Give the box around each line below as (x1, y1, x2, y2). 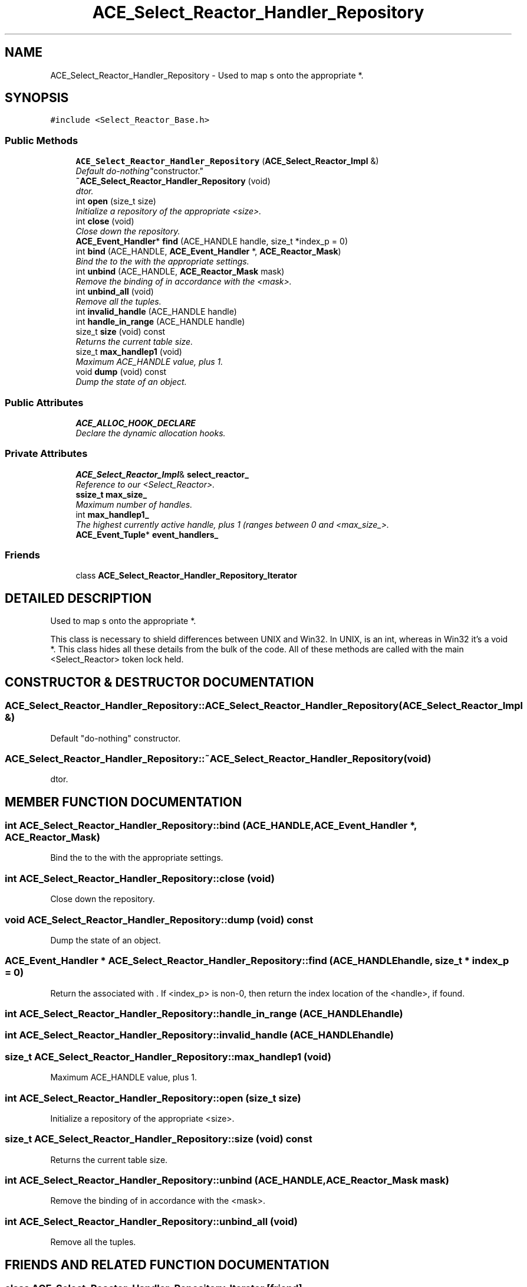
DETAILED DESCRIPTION (5, 590, 152, 606)
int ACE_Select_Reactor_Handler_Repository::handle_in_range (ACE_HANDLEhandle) (5, 1008, 403, 1020)
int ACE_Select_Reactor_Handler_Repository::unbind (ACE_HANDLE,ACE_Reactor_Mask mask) (5, 1174, 449, 1187)
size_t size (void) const (75, 326, 166, 337)
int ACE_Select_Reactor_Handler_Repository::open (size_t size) (5, 1092, 301, 1104)
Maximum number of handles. (75, 499, 193, 509)
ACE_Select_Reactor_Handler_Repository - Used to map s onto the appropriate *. (50, 70, 364, 80)
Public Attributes (5, 396, 84, 409)
